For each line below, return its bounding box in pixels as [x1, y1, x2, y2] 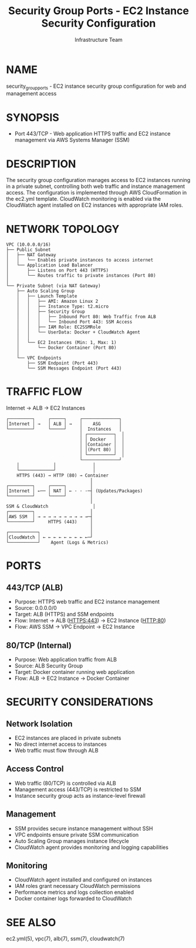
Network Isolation [6, 719, 73, 729]
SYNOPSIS [6, 111, 60, 124]
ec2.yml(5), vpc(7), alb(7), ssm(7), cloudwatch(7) [6, 935, 125, 942]
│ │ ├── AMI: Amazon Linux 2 [16, 299, 99, 305]
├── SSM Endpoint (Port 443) [27, 361, 99, 366]
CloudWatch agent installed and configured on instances [14, 876, 153, 883]
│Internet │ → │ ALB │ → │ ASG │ [6, 421, 122, 427]
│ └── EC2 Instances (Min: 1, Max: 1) [16, 340, 117, 346]
